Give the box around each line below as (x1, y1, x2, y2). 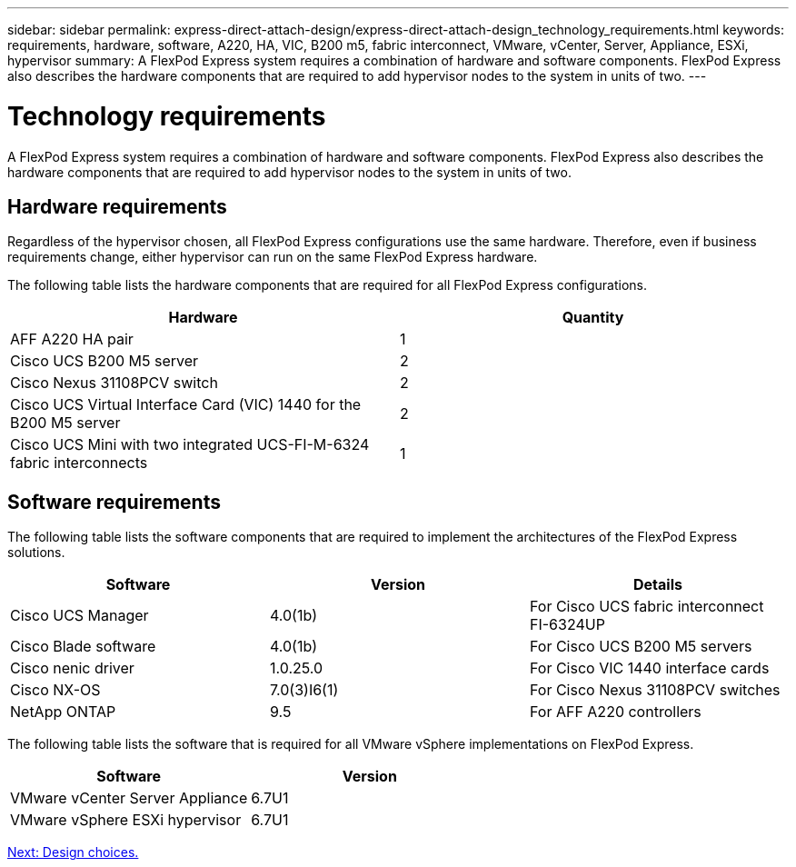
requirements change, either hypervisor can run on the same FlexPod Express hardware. (7, 249, 538, 265)
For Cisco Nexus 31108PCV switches (529, 681, 781, 700)
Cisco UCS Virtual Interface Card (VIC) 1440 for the (10, 395, 362, 414)
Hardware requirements (7, 194, 227, 218)
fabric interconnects (10, 453, 148, 473)
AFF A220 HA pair (10, 330, 134, 349)
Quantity (562, 308, 624, 327)
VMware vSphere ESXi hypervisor (10, 811, 242, 830)
